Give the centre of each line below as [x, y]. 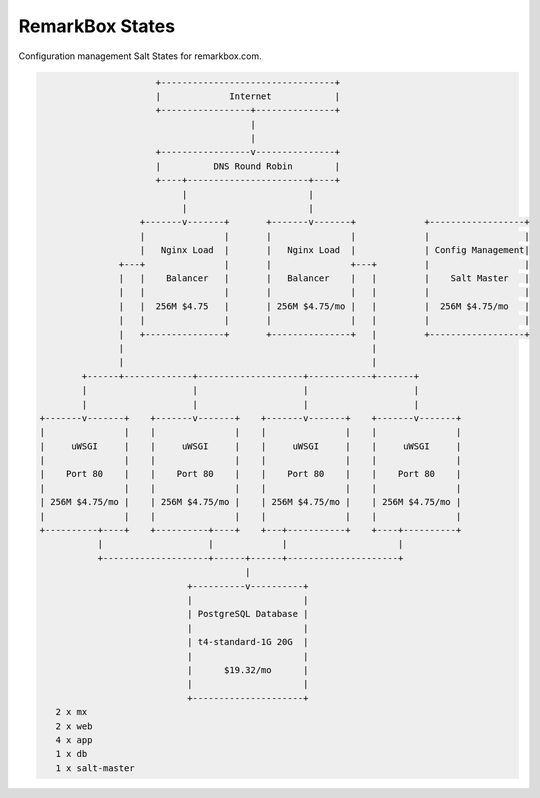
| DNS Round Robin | [248, 166]
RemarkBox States [96, 26]
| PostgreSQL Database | [247, 614]
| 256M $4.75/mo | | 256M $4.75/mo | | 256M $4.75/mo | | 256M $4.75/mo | [250, 502]
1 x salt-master [95, 768]
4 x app [74, 739]
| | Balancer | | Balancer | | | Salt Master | [324, 278]
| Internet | [248, 96]
